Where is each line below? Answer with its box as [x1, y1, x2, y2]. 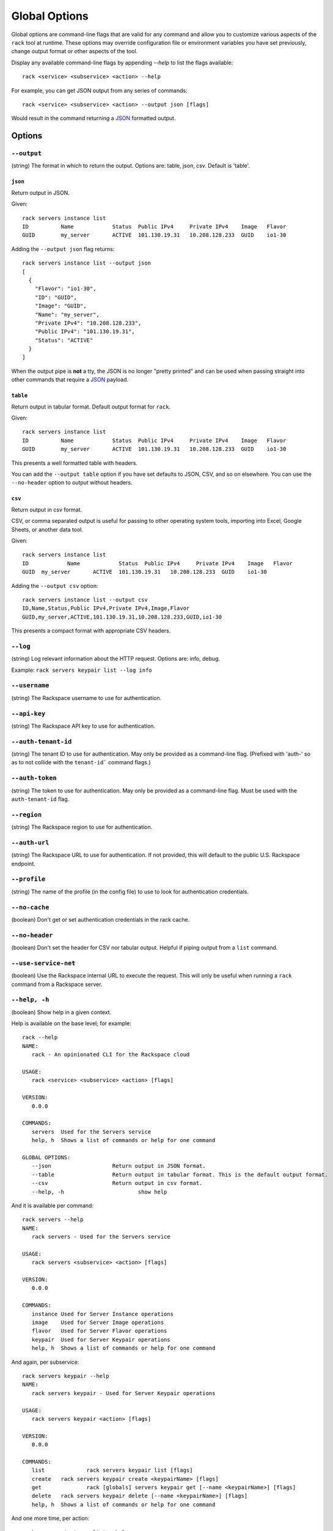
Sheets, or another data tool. [11, 525, 84, 533]
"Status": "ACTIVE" [34, 337, 93, 344]
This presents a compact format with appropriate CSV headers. [11, 627, 171, 634]
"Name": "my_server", [34, 311, 100, 318]
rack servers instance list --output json [22, 260, 152, 266]
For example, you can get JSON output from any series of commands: [11, 86, 188, 94]
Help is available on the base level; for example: [11, 1020, 131, 1027]
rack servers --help [22, 1216, 84, 1223]
